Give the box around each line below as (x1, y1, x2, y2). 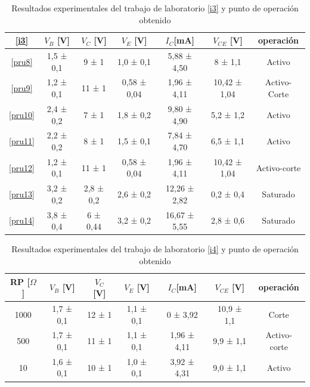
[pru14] (9, 214, 35, 227)
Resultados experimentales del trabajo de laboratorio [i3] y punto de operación (11, 2, 299, 14)
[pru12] (9, 161, 35, 174)
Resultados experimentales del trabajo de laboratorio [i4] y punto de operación (11, 243, 299, 255)
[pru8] (11, 55, 33, 67)
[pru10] (9, 108, 35, 120)
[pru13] (9, 188, 35, 200)
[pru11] (9, 135, 35, 147)
